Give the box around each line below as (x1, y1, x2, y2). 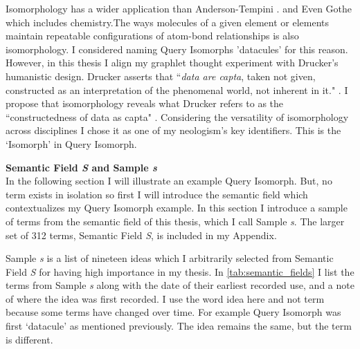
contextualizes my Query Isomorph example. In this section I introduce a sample (6, 200, 348, 215)
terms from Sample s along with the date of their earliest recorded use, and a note (6, 278, 354, 292)
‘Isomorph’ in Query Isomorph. (6, 136, 137, 151)
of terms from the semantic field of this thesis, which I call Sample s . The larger (6, 214, 345, 228)
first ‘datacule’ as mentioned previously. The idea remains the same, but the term (6, 319, 352, 333)
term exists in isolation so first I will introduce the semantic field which (6, 187, 308, 201)
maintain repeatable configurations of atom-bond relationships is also (6, 28, 299, 43)
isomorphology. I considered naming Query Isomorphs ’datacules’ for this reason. (6, 41, 348, 56)
